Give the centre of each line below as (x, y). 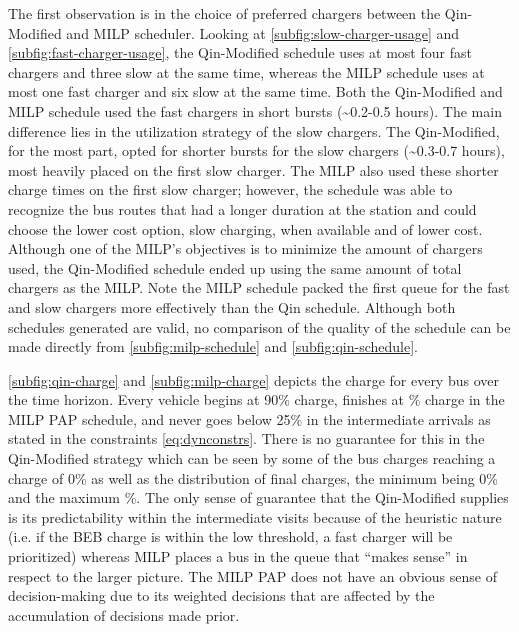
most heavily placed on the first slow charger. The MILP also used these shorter (253, 169)
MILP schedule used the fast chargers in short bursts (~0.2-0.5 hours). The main (255, 110)
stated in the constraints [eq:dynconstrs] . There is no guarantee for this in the (246, 438)
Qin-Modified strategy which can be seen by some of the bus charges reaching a (252, 458)
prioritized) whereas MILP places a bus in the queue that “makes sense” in (238, 556)
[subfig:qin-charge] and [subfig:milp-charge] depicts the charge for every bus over (253, 379)
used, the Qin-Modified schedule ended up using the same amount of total (235, 267)
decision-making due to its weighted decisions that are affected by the (221, 595)
